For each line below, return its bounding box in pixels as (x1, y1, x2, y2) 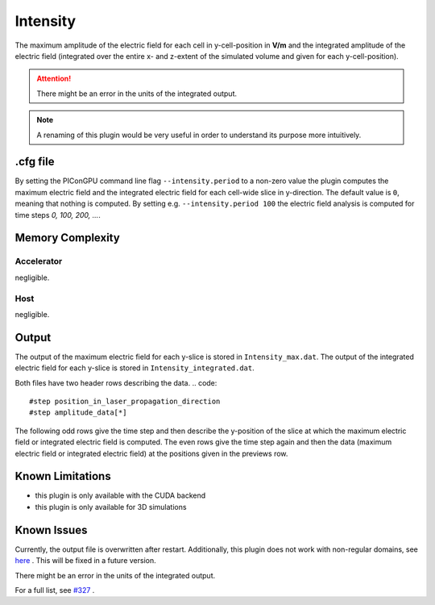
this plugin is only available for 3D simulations (35, 502, 187, 511)
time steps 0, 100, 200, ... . (14, 210, 101, 219)
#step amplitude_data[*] (29, 408, 127, 417)
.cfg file (14, 155, 55, 169)
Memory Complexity (14, 231, 120, 245)
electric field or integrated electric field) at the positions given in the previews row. (14, 449, 288, 458)
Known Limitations (14, 469, 112, 483)
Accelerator (14, 256, 63, 267)
